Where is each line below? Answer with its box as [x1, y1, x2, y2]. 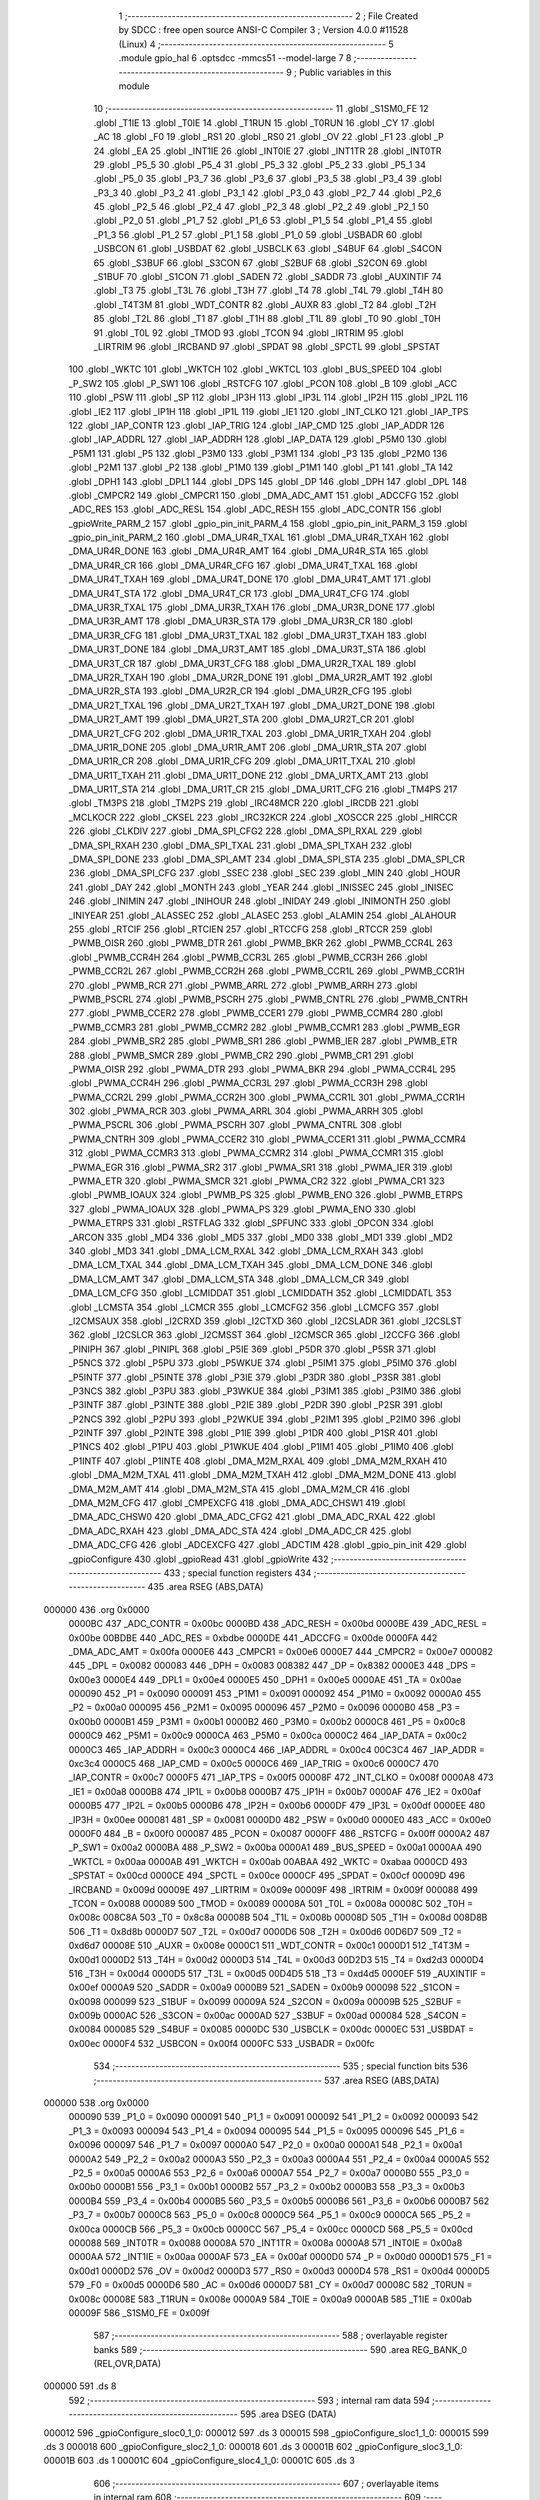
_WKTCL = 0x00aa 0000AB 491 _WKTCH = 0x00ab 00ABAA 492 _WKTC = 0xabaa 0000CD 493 [68, 1855, 468, 1867]
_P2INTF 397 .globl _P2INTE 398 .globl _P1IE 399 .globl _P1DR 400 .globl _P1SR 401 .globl [68, 1427, 439, 1439]
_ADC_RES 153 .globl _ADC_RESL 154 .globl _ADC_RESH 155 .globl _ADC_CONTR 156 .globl [68, 503, 442, 515]
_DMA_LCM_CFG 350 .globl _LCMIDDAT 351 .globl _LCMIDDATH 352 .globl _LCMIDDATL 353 [68, 1287, 452, 1299]
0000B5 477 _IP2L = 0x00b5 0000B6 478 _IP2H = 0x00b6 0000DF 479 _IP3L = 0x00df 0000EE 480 [68, 1800, 486, 1812]
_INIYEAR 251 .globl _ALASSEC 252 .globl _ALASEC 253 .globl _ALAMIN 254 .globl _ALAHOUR [68, 909, 457, 921]
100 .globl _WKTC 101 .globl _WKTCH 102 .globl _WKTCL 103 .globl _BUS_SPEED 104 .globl [68, 363, 442, 375]
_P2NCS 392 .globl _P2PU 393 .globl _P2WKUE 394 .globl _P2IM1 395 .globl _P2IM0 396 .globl [68, 1413, 461, 1425]
